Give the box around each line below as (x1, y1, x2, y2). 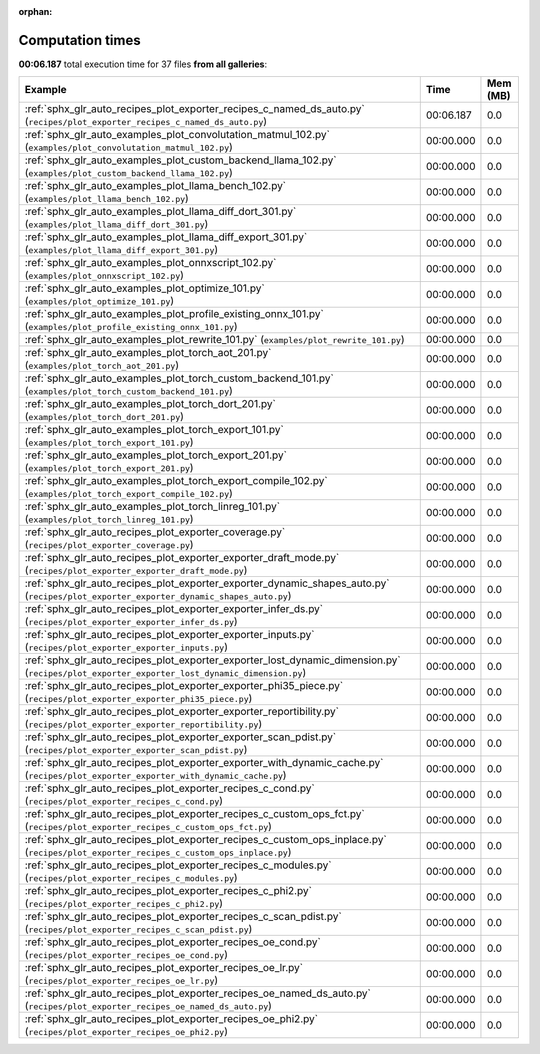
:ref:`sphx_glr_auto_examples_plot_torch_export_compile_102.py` (24, 474, 329, 488)
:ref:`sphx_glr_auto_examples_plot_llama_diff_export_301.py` (24, 230, 308, 244)
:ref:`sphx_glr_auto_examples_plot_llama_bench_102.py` (24, 179, 287, 193)
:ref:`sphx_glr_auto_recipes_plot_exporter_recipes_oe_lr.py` (24, 961, 304, 975)
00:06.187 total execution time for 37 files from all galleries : (18, 58, 268, 70)
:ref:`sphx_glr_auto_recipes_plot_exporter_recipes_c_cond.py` (24, 781, 315, 795)
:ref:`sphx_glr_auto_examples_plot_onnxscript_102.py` (24, 256, 277, 270)
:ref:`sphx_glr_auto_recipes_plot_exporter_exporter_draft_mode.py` (24, 551, 340, 565)
